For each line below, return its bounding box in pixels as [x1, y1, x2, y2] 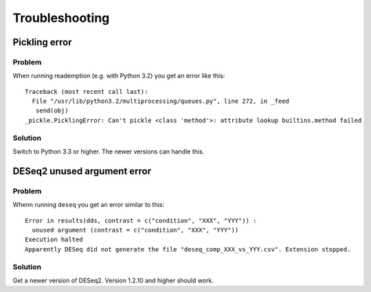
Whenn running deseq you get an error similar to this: [12, 201, 165, 209]
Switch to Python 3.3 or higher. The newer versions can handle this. [12, 147, 205, 156]
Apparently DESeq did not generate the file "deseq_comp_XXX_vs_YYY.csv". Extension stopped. [25, 245, 351, 253]
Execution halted [25, 236, 83, 243]
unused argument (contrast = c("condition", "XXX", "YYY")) [32, 226, 239, 234]
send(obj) [35, 107, 69, 114]
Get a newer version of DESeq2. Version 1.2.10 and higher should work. [12, 276, 214, 284]
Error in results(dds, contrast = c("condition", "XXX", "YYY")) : [25, 217, 257, 224]
